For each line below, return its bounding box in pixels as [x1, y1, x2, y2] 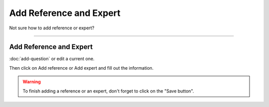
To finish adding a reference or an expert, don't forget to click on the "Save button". [22, 88, 194, 94]
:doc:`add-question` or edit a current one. [9, 56, 95, 62]
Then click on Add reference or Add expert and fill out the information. [9, 65, 154, 71]
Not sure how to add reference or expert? [9, 25, 95, 31]
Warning [22, 79, 41, 85]
